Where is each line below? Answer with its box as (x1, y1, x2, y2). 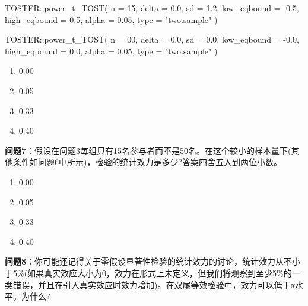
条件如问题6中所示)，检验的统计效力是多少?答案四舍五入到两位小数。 (12, 156, 282, 168)
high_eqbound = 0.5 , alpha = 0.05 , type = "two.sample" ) (5, 13, 218, 25)
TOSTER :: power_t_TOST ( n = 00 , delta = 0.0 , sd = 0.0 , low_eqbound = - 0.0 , (5, 33, 299, 46)
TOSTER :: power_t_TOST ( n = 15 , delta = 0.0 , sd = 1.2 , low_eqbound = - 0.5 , (5, 2, 299, 14)
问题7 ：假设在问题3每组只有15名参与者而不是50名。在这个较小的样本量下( (5, 144, 291, 156)
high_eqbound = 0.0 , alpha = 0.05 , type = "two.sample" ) (5, 44, 218, 57)
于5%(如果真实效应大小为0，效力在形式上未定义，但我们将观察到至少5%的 (5, 266, 292, 279)
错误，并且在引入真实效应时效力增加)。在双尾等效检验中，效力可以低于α (12, 278, 295, 291)
